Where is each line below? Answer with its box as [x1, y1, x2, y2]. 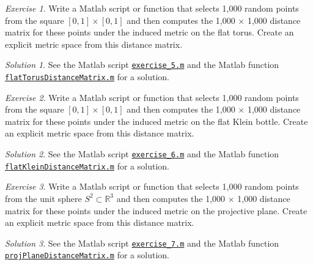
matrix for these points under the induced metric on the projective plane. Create [5, 204, 307, 217]
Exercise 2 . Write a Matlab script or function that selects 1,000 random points [5, 91, 299, 103]
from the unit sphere [5, 192, 82, 204]
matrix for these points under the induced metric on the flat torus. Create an [5, 26, 294, 39]
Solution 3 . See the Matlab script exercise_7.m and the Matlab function [5, 236, 279, 249]
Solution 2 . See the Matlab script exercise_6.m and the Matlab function [5, 147, 279, 160]
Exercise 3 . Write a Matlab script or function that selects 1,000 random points [5, 180, 299, 193]
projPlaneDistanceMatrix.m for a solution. [5, 248, 169, 261]
